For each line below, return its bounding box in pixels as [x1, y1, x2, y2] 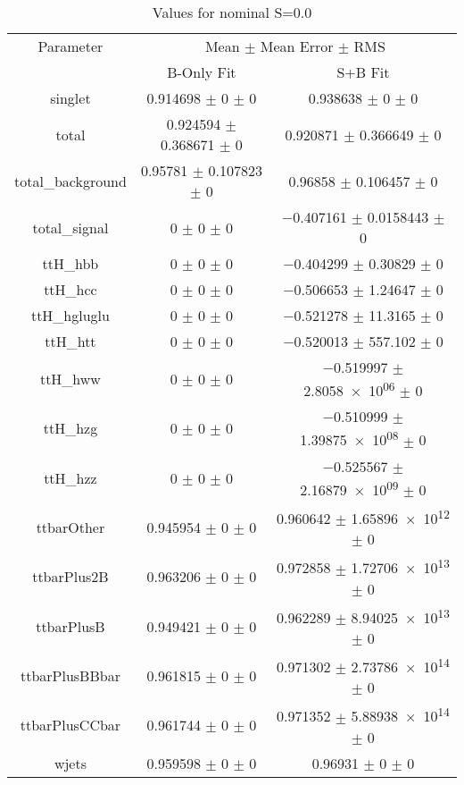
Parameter [37, 36, 104, 56]
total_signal [32, 216, 109, 238]
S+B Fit [336, 62, 390, 82]
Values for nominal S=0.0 [152, 2, 312, 22]
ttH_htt [45, 331, 96, 351]
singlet [50, 88, 91, 108]
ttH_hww [39, 368, 101, 390]
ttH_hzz [44, 467, 97, 488]
